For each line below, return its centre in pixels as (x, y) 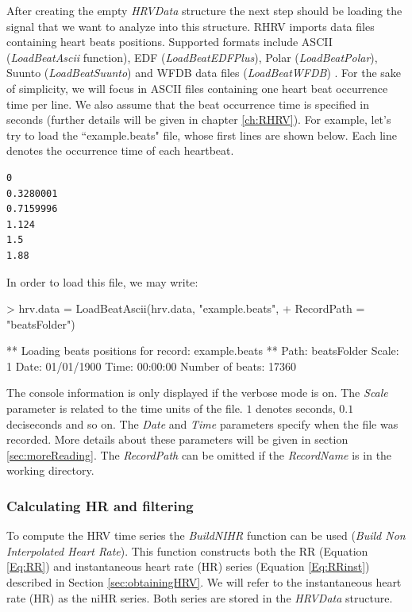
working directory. (50, 470)
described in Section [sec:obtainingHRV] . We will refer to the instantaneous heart (204, 582)
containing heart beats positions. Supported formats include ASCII (169, 42)
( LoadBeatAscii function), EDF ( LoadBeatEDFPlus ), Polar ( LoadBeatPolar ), (192, 57)
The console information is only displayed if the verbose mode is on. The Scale (197, 393)
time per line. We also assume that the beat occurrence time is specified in (188, 104)
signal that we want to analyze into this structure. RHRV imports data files (191, 26)
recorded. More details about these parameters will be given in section (177, 439)
